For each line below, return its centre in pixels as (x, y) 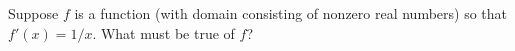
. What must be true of (163, 32)
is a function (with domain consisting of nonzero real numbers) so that (291, 13)
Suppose (33, 13)
